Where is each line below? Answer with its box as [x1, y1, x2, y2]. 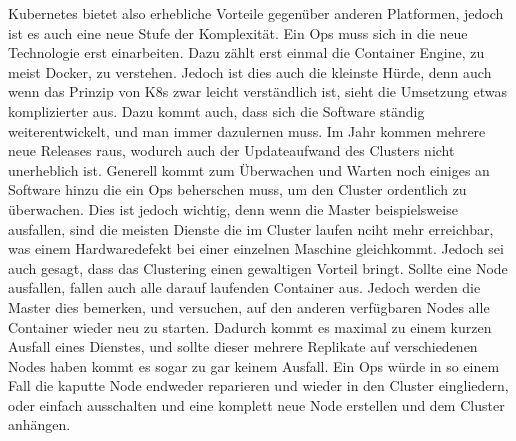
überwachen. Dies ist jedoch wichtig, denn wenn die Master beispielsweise [8, 198, 458, 219]
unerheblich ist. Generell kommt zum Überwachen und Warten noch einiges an [8, 159, 490, 180]
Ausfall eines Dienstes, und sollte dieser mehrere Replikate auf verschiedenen [8, 336, 478, 357]
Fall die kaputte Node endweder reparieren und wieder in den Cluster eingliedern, [8, 375, 509, 396]
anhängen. [8, 414, 71, 435]
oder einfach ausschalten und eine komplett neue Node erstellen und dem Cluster [8, 394, 505, 415]
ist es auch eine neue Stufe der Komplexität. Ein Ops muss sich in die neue [8, 22, 468, 43]
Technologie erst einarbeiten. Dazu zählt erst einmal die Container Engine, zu [8, 42, 485, 63]
